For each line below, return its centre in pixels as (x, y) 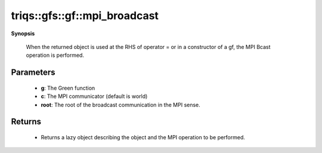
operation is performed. (55, 55)
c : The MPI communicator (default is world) (94, 96)
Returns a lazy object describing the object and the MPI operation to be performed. (143, 137)
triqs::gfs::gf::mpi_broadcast (85, 16)
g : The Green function (68, 88)
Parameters (33, 73)
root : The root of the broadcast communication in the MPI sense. (121, 105)
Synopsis (23, 33)
